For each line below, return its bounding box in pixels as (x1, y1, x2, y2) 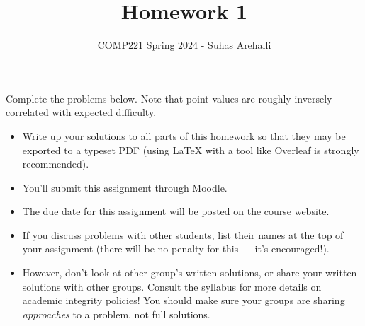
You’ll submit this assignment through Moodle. (22, 180, 228, 194)
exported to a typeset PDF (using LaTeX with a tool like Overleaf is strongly (22, 142, 359, 157)
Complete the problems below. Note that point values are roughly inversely (6, 91, 332, 105)
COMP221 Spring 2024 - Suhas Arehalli (97, 37, 271, 52)
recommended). (22, 156, 89, 171)
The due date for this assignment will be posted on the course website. (22, 204, 330, 219)
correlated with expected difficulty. (6, 105, 157, 120)
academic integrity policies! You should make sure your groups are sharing (22, 293, 345, 308)
